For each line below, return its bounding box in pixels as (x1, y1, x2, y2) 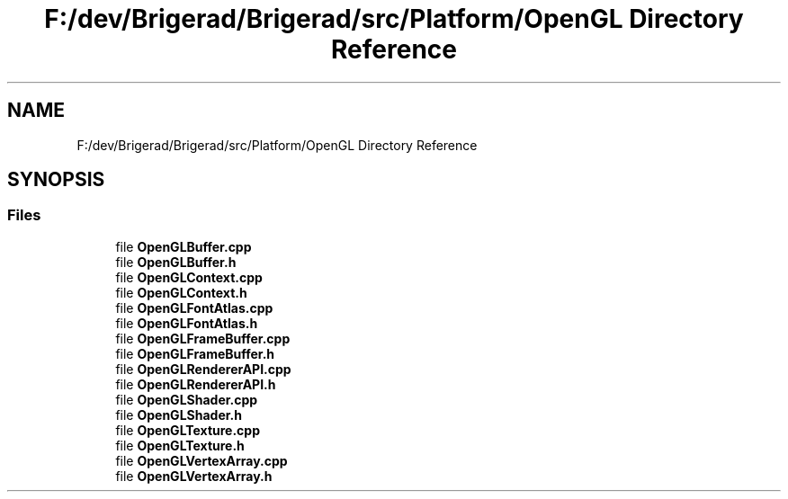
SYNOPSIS (7, 168, 105, 192)
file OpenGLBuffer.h (115, 254, 237, 270)
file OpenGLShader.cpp (115, 391, 258, 407)
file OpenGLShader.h (115, 406, 242, 423)
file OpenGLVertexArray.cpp (115, 452, 288, 468)
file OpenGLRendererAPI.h (115, 376, 276, 392)
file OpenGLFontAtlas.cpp (115, 299, 273, 316)
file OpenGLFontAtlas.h (115, 315, 258, 331)
